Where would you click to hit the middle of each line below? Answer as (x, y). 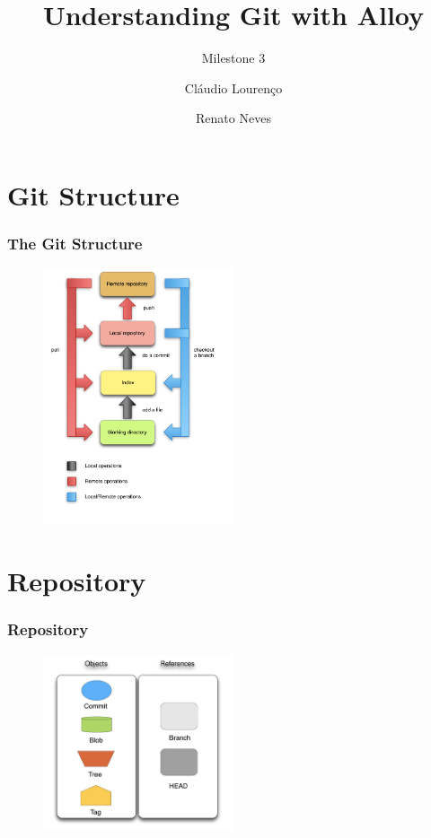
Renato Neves (233, 118)
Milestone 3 (233, 58)
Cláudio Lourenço (233, 87)
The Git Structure (75, 244)
